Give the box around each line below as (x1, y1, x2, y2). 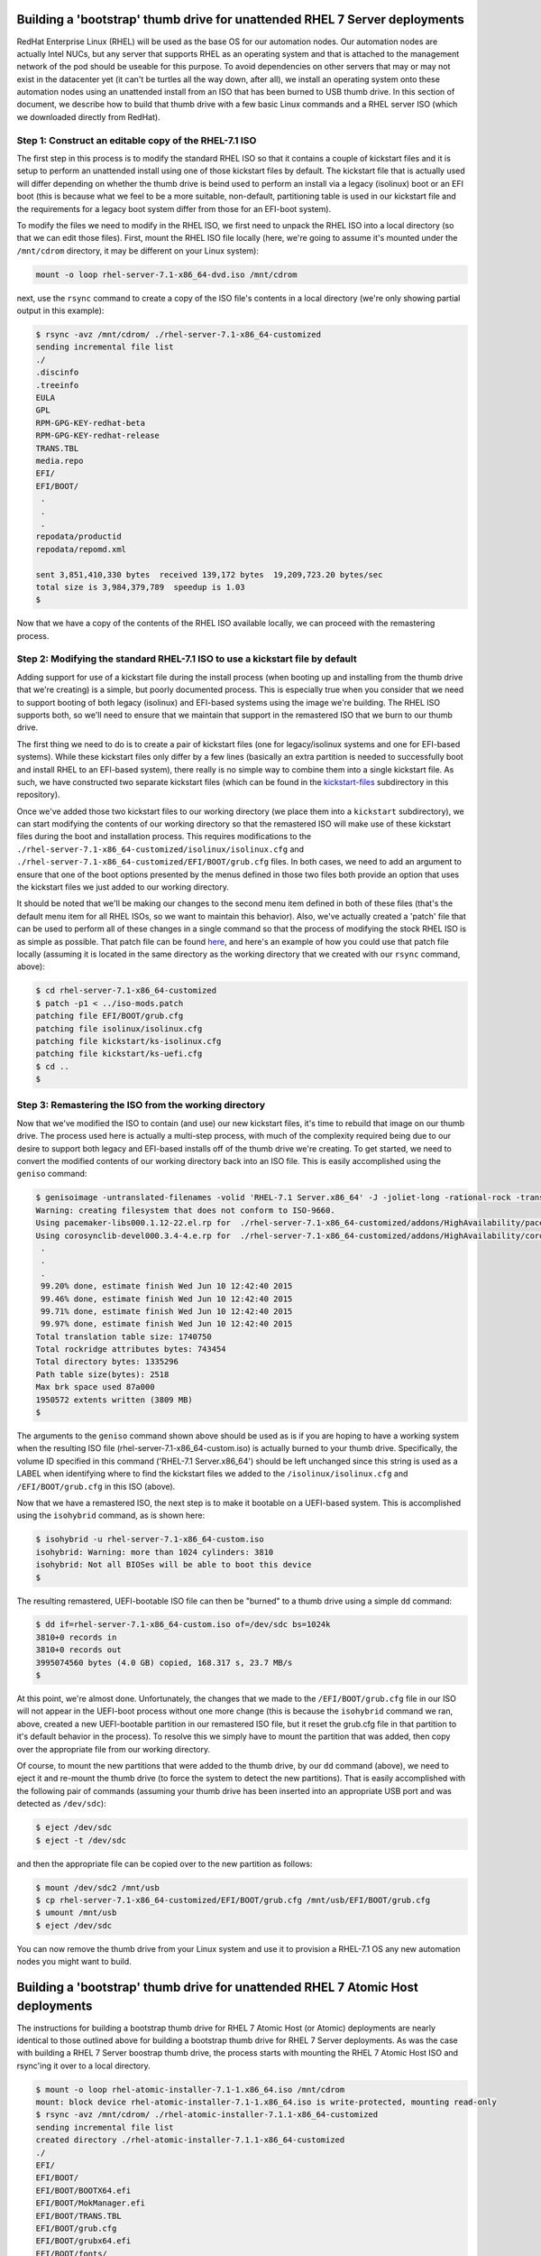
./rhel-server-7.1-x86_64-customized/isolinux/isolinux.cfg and (16, 844, 305, 855)
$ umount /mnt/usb (35, 1908, 117, 1918)
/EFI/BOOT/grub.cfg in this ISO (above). (16, 1481, 176, 1492)
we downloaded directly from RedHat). (16, 111, 161, 122)
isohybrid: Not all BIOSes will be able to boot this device (35, 1559, 312, 1570)
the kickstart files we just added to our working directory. (16, 882, 230, 892)
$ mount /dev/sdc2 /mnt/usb (35, 1882, 160, 1892)
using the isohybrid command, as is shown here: (16, 1510, 206, 1521)
